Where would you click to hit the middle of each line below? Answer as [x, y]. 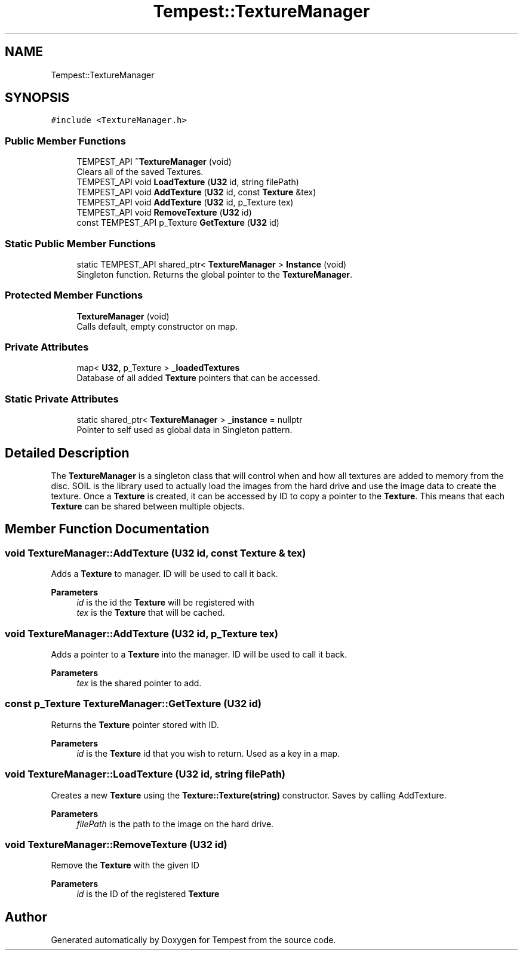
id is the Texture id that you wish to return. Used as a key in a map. [208, 753]
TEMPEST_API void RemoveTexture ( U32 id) [164, 213]
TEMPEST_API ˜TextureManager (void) [154, 162]
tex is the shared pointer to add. [139, 683]
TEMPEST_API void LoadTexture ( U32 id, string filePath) [188, 182]
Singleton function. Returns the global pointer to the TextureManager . [214, 274]
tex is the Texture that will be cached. [151, 613]
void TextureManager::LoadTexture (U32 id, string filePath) [145, 774]
